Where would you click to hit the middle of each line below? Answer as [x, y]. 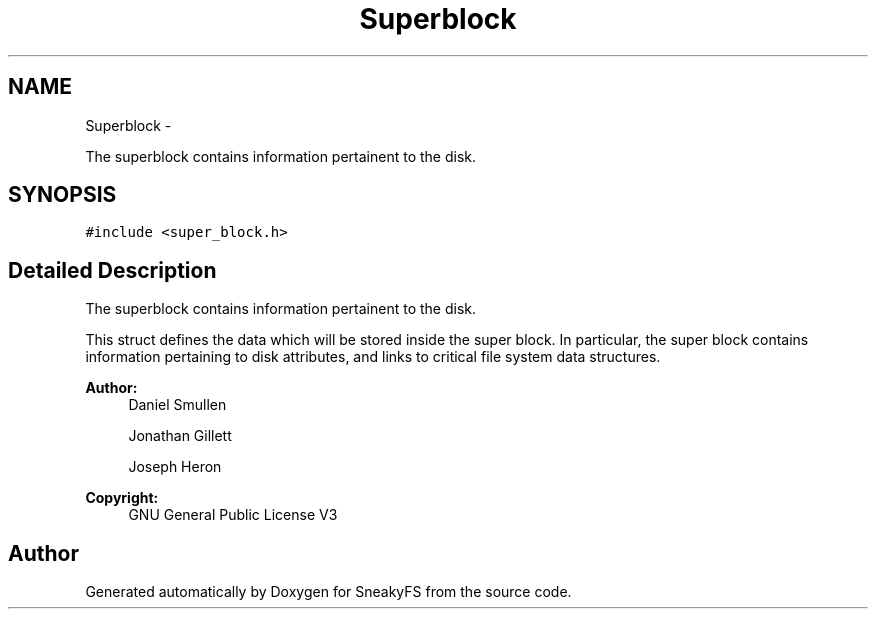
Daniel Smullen [177, 405]
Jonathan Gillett [180, 436]
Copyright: [122, 498]
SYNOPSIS [62, 195]
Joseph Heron [175, 467]
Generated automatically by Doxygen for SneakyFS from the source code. [328, 592]
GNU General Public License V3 [233, 515]
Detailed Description [112, 270]
